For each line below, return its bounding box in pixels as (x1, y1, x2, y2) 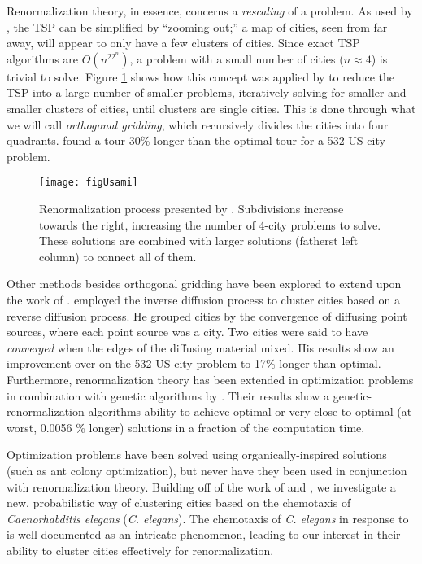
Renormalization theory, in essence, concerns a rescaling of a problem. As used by (7, 2, 413, 19)
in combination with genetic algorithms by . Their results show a (7, 387, 330, 404)
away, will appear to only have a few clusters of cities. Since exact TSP (7, 34, 360, 51)
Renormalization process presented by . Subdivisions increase (39, 200, 344, 216)
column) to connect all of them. (39, 247, 197, 265)
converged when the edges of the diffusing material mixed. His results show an (7, 339, 394, 356)
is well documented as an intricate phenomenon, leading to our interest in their (7, 526, 401, 543)
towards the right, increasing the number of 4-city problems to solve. (39, 216, 381, 233)
